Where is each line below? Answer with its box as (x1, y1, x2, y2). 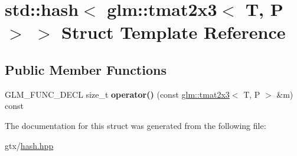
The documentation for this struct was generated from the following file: (5, 119, 266, 131)
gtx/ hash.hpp (5, 139, 54, 151)
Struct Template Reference (61, 20, 286, 44)
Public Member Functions (5, 60, 167, 78)
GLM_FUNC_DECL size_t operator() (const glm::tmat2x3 (5, 88, 230, 100)
